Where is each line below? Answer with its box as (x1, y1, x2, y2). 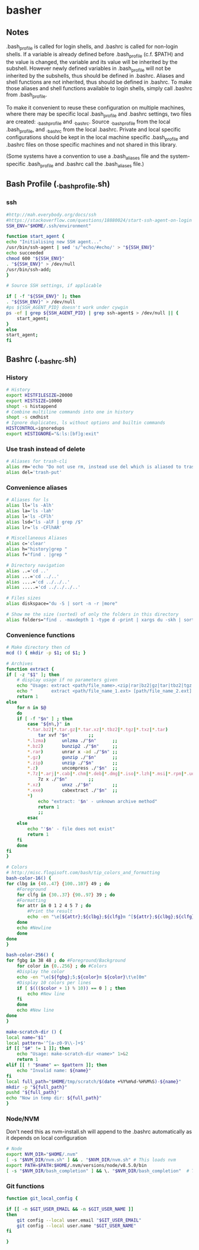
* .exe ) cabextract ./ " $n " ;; (27, 787, 118, 793)
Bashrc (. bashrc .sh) (6, 354, 77, 365)
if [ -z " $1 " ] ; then (6, 671, 60, 678)
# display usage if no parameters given (17, 677, 118, 683)
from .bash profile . (6, 91, 47, 100)
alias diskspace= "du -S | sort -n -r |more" (6, 601, 118, 607)
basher (6, 4, 42, 17)
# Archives (6, 661, 33, 667)
